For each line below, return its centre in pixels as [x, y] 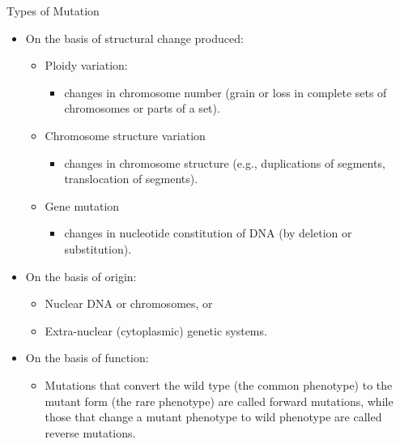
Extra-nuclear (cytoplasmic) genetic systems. [156, 330]
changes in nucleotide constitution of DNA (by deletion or [208, 233]
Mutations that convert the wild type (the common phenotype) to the [219, 384]
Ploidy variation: [86, 65]
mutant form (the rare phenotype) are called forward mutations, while [219, 401]
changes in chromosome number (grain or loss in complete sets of [226, 92]
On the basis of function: [87, 358]
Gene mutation [82, 205]
